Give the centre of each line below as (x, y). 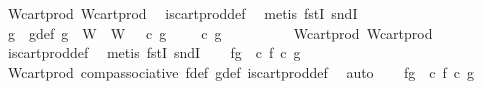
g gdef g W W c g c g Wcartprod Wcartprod (220, 32)
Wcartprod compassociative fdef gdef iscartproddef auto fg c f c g (240, 71)
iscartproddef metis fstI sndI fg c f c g (154, 52)
